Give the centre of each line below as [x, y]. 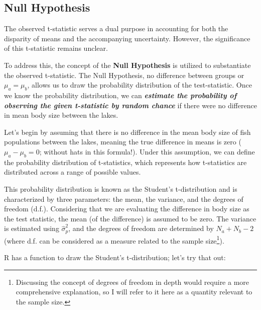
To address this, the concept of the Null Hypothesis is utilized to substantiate [127, 65]
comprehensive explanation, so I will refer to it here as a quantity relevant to [134, 292]
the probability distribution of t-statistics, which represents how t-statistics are [125, 162]
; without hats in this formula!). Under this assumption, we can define [147, 151]
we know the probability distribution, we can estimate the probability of [120, 95]
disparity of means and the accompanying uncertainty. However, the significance [127, 38]
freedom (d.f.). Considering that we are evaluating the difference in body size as [127, 209]
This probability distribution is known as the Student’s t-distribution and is [121, 188]
